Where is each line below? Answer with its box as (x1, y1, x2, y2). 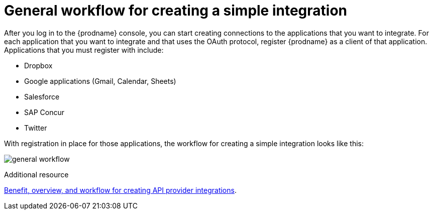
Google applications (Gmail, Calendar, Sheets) (24, 76, 176, 85)
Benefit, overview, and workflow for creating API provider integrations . (4, 185, 237, 194)
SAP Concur (24, 108, 64, 117)
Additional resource (4, 170, 69, 179)
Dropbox (24, 61, 53, 70)
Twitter (24, 123, 47, 132)
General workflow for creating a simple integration (4, 2, 348, 19)
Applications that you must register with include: (4, 45, 164, 54)
